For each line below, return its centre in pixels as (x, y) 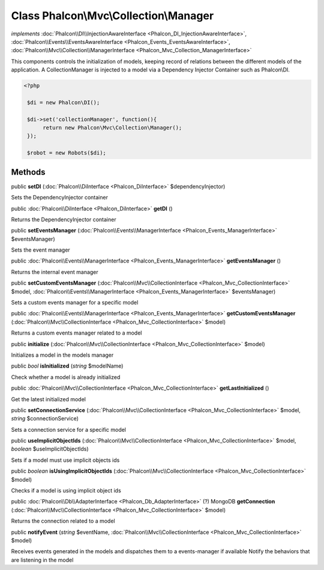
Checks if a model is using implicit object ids (66, 491)
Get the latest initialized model (49, 399)
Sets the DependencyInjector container (59, 198)
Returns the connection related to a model (63, 521)
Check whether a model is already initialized (66, 377)
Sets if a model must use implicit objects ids (65, 460)
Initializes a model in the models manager (62, 355)
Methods (28, 172)
